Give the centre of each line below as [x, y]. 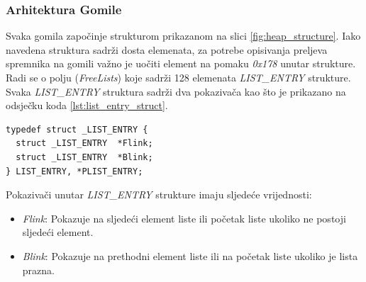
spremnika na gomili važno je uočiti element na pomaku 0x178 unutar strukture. [181, 63]
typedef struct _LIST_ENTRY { [77, 129]
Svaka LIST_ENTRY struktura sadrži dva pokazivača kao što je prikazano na [176, 91]
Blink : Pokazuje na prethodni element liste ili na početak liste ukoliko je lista [190, 255]
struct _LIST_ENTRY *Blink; [84, 157]
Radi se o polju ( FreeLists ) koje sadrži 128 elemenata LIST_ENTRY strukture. [178, 77]
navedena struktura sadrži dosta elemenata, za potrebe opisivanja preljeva [167, 49]
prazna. [38, 270]
